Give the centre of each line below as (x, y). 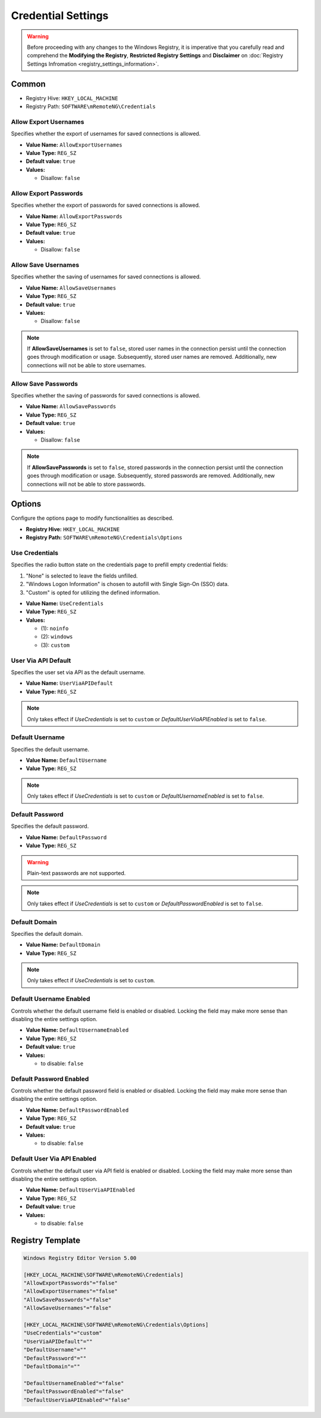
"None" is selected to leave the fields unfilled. (82, 576)
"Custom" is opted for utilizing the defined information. (93, 592)
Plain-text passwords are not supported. (76, 873)
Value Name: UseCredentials (65, 603)
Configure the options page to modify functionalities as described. (92, 518)
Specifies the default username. (50, 749)
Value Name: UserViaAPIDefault (69, 683)
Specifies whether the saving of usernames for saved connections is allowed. (106, 277)
